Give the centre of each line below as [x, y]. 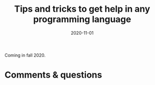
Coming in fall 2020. [25, 55]
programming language [82, 19]
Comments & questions [53, 75]
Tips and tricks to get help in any [82, 9]
